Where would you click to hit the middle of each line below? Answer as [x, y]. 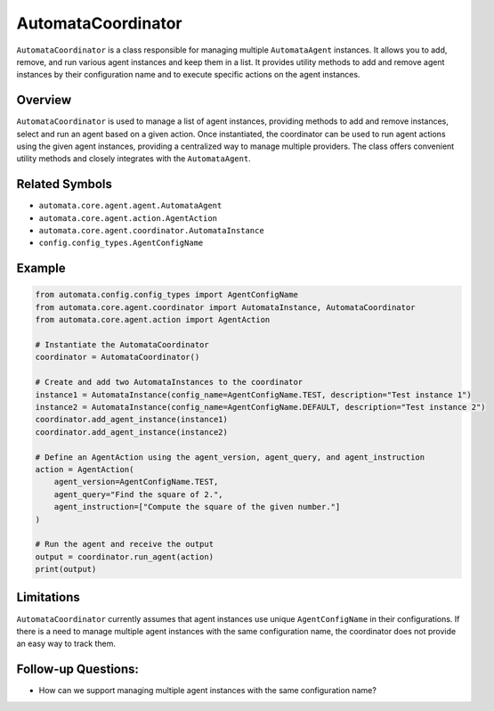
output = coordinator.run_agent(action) [124, 556]
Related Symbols [65, 184]
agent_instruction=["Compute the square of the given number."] [197, 507]
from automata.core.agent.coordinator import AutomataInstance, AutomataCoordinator [225, 307]
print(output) [66, 569]
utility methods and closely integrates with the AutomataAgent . [134, 159]
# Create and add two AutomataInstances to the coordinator [169, 382]
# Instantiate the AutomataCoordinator [122, 345]
